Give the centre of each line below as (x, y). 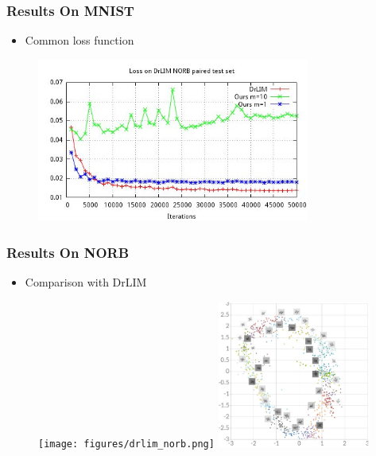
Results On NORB (68, 252)
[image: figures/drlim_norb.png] (126, 444)
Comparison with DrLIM (86, 282)
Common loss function (79, 40)
